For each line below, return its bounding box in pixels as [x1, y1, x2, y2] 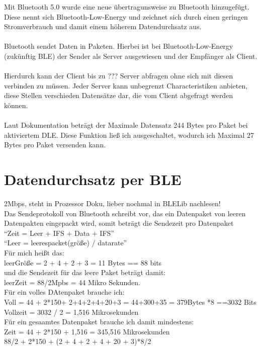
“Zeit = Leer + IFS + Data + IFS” [4, 227, 114, 238]
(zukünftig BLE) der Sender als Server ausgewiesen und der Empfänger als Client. [4, 50, 257, 61]
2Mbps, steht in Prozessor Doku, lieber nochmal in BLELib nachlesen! [4, 198, 221, 209]
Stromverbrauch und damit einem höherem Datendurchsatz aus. [4, 21, 202, 32]
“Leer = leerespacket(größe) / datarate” [4, 237, 127, 248]
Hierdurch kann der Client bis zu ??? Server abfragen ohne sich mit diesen [4, 70, 233, 81]
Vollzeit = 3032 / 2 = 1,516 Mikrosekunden [4, 306, 139, 317]
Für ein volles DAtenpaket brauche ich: [4, 287, 125, 297]
